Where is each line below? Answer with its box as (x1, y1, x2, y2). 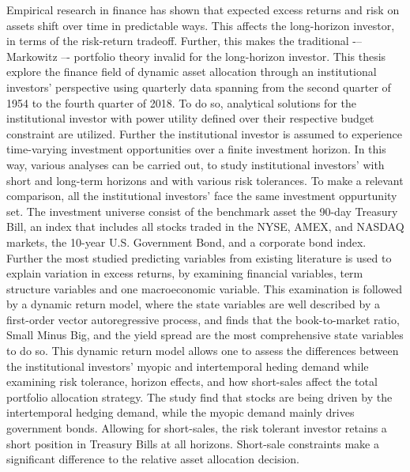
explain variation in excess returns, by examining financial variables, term (6, 265, 363, 281)
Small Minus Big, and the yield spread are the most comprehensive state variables (6, 327, 404, 343)
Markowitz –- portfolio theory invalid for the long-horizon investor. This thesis (6, 47, 386, 64)
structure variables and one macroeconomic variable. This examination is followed (6, 280, 402, 296)
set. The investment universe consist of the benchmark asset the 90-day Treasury (6, 202, 398, 219)
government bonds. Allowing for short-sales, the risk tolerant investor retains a (6, 420, 387, 436)
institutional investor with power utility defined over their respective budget (6, 110, 374, 126)
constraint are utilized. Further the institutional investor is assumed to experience (6, 125, 403, 142)
